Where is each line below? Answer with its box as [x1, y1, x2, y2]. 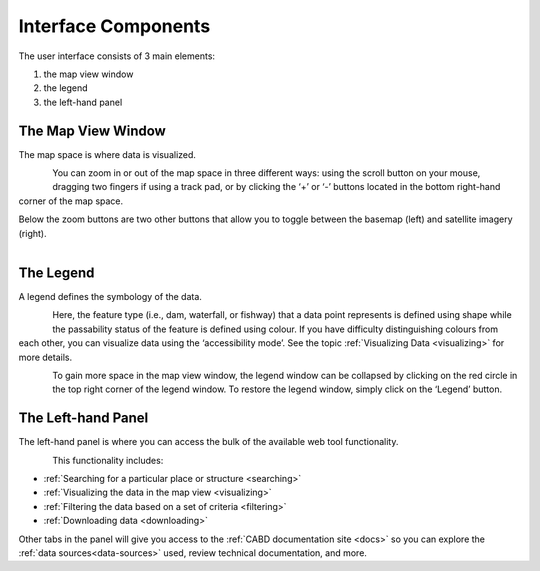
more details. [18, 351, 73, 363]
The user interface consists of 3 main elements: [18, 50, 215, 62]
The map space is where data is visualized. [18, 148, 197, 160]
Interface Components [18, 15, 211, 37]
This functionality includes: [52, 454, 164, 466]
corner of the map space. [18, 195, 124, 207]
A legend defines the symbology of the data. [18, 291, 202, 303]
